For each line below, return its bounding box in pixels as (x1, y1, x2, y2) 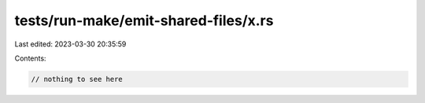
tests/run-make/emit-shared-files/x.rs (14, 12, 274, 29)
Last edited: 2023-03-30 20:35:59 (14, 39, 127, 49)
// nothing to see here (31, 75, 124, 83)
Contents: (14, 53, 46, 63)
